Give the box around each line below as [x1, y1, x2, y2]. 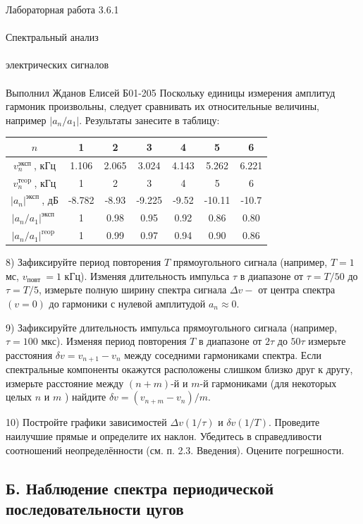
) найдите [64, 389, 106, 404]
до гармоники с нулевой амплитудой [49, 295, 206, 310]
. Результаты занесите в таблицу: [79, 112, 220, 127]
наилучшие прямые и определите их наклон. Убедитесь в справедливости [6, 428, 322, 443]
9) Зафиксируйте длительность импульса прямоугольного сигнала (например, [6, 319, 338, 334]
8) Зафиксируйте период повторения [6, 255, 161, 269]
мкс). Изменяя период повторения [41, 334, 187, 348]
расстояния [6, 347, 53, 362]
